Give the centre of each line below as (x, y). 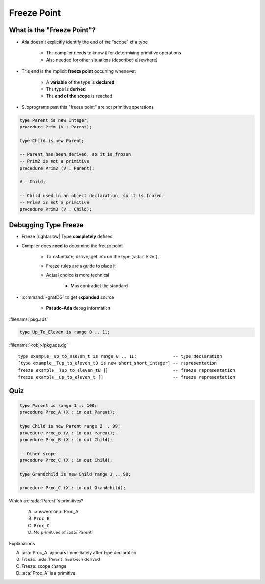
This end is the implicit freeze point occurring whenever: (79, 71)
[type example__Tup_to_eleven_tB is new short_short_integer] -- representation (118, 363)
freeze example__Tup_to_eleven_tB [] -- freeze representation (127, 370)
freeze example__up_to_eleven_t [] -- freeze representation (127, 377)
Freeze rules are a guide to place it (81, 266)
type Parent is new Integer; (54, 120)
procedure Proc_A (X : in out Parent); (67, 412)
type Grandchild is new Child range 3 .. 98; (75, 474)
